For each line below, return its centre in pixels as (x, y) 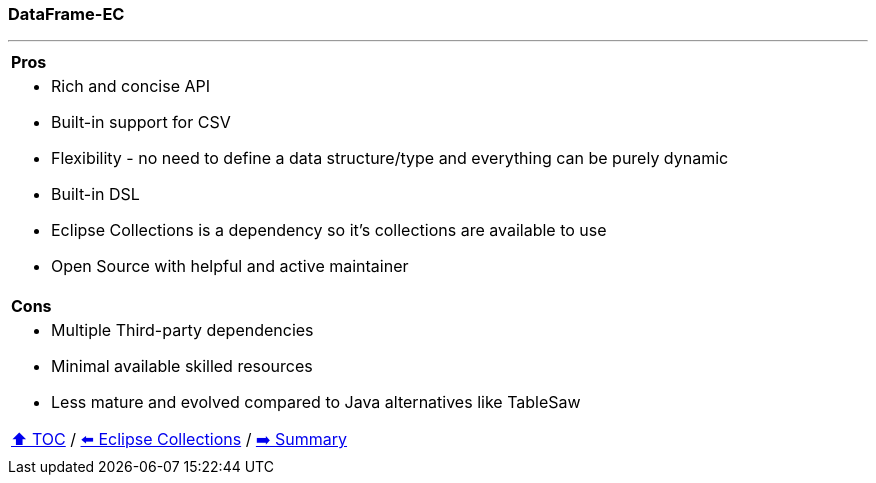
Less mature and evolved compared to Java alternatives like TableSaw (316, 402)
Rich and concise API (131, 86)
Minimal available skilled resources (182, 366)
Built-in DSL (95, 194)
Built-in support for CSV (141, 122)
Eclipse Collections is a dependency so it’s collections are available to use (329, 230)
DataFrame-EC (66, 14)
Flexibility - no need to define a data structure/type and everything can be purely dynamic (390, 158)
